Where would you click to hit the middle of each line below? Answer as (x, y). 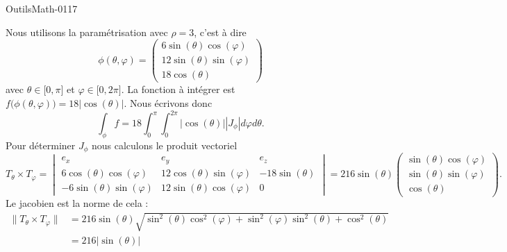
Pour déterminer (41, 145)
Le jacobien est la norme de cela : (77, 203)
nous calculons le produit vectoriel (165, 145)
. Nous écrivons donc (168, 102)
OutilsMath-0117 (42, 8)
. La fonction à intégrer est (178, 89)
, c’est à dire (220, 32)
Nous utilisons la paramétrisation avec (87, 32)
